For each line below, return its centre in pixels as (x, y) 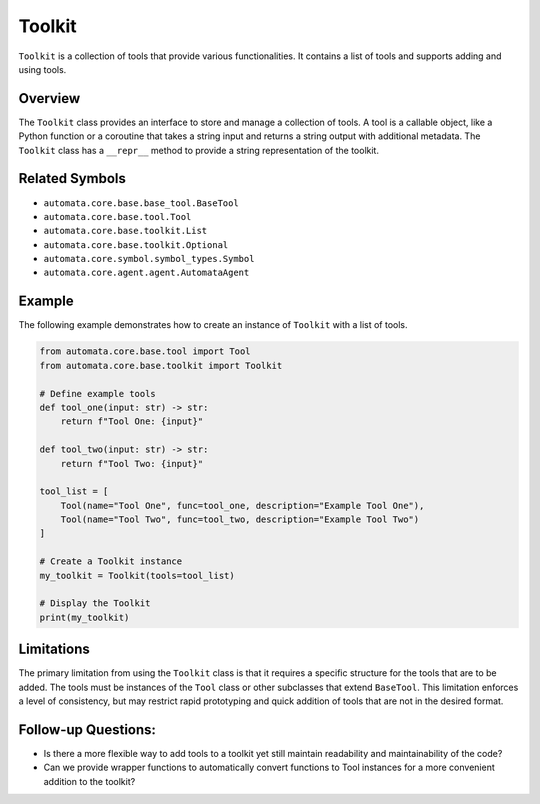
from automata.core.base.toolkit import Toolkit (161, 365)
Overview (49, 98)
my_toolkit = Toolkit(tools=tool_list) (137, 575)
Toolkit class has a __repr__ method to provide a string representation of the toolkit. (199, 150)
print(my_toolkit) (84, 617)
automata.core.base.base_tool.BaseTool (141, 203)
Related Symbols (72, 178)
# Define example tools (98, 393)
